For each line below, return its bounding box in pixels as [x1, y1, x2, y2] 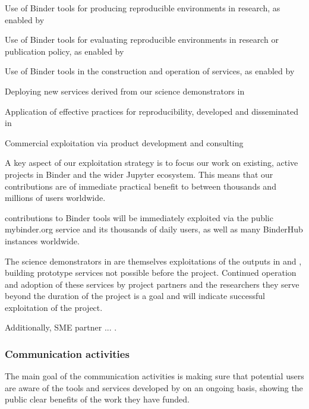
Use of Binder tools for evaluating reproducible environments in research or [5, 33, 279, 46]
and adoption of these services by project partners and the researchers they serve [5, 278, 299, 290]
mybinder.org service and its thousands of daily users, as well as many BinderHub [5, 223, 303, 235]
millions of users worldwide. [5, 191, 106, 204]
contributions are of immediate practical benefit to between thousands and [5, 180, 276, 192]
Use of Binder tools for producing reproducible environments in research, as [5, 2, 280, 14]
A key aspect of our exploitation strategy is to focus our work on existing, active [5, 156, 298, 169]
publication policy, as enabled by [5, 45, 124, 57]
